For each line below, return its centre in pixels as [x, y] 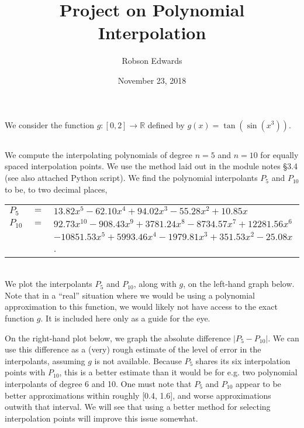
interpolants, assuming [45, 360]
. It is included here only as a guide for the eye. [125, 318]
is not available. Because [138, 360]
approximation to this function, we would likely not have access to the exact [141, 307]
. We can [284, 338]
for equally [279, 154]
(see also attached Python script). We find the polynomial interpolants [131, 178]
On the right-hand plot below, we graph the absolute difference [118, 338]
